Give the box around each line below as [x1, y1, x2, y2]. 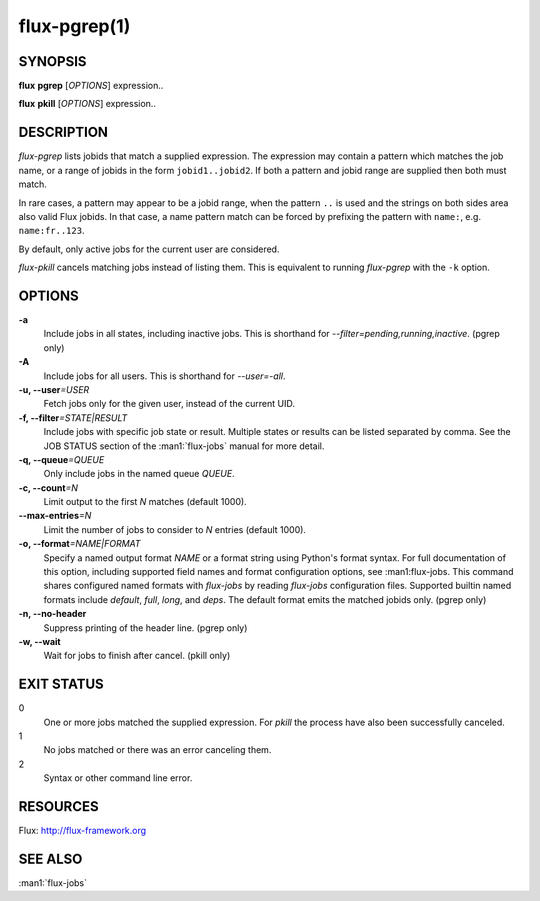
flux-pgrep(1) [18, 15, 131, 37]
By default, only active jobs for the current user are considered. [18, 243, 280, 255]
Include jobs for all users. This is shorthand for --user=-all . [43, 370, 286, 382]
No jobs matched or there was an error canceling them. [43, 744, 272, 756]
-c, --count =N [18, 481, 79, 494]
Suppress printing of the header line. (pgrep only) [43, 621, 248, 634]
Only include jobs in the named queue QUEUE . [43, 468, 235, 480]
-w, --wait [18, 635, 61, 647]
